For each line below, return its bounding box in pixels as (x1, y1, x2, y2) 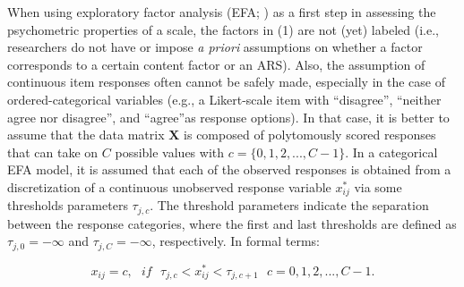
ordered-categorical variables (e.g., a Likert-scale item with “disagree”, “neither (7, 89, 442, 108)
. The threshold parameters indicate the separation (150, 196, 429, 215)
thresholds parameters (7, 196, 128, 215)
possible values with (115, 142, 225, 161)
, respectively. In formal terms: (151, 232, 320, 250)
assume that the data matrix (7, 125, 165, 144)
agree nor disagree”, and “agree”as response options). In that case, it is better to (7, 107, 450, 126)
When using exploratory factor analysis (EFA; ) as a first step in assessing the (7, 3, 436, 21)
